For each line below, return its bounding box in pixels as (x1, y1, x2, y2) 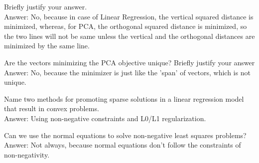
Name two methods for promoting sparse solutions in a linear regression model (4, 93, 244, 104)
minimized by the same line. (4, 40, 90, 51)
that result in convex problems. (4, 103, 99, 114)
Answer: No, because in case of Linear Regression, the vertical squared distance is (4, 11, 254, 21)
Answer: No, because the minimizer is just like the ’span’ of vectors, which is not (4, 67, 251, 77)
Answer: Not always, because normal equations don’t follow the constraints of (4, 140, 241, 150)
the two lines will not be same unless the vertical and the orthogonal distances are (4, 30, 255, 41)
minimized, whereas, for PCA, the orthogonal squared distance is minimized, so (4, 21, 247, 31)
